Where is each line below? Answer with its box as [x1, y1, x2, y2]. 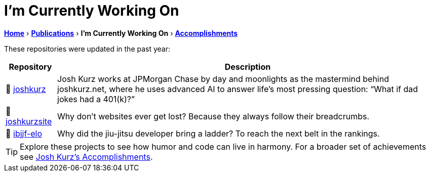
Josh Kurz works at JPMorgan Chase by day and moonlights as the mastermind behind [57, 73, 389, 84]
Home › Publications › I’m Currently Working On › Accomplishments [4, 28, 238, 37]
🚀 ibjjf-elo [6, 128, 43, 139]
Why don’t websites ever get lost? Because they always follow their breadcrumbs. [57, 111, 370, 121]
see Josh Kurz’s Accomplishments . [20, 151, 153, 162]
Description [224, 61, 271, 72]
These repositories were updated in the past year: [4, 44, 171, 53]
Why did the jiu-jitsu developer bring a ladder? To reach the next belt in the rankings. [57, 128, 380, 139]
